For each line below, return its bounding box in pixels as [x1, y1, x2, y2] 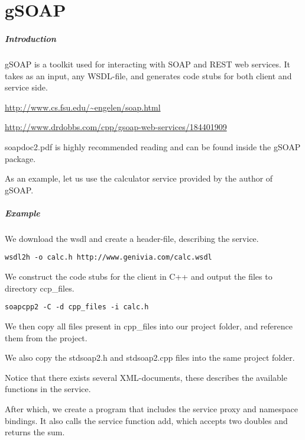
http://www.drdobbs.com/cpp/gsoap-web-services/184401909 [5, 121, 227, 133]
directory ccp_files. [5, 282, 74, 294]
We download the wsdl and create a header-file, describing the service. [5, 232, 259, 244]
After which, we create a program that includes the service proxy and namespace [5, 402, 298, 415]
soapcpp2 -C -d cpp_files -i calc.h [5, 303, 149, 312]
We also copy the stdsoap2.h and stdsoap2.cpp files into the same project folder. [5, 351, 295, 364]
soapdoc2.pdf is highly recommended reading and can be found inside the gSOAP [5, 140, 301, 153]
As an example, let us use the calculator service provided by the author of [5, 172, 273, 185]
